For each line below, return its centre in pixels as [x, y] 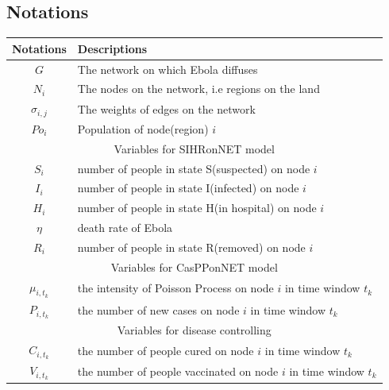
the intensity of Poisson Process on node [175, 288]
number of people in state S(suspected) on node [194, 168]
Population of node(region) [143, 128]
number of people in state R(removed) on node [191, 247]
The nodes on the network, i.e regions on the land [198, 89]
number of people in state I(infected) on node [188, 188]
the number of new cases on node [158, 309]
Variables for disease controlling [194, 330]
